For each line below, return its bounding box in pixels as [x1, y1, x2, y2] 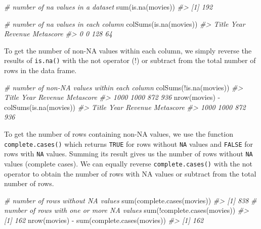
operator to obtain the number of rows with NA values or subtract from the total [4, 168, 256, 179]
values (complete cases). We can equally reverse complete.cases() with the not [4, 158, 252, 168]
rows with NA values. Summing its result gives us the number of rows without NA [4, 148, 253, 159]
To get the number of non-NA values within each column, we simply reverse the [4, 45, 252, 55]
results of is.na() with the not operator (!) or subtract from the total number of [4, 55, 256, 66]
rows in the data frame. [4, 65, 77, 76]
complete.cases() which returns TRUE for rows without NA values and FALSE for [4, 138, 253, 149]
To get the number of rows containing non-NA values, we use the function [4, 129, 233, 139]
